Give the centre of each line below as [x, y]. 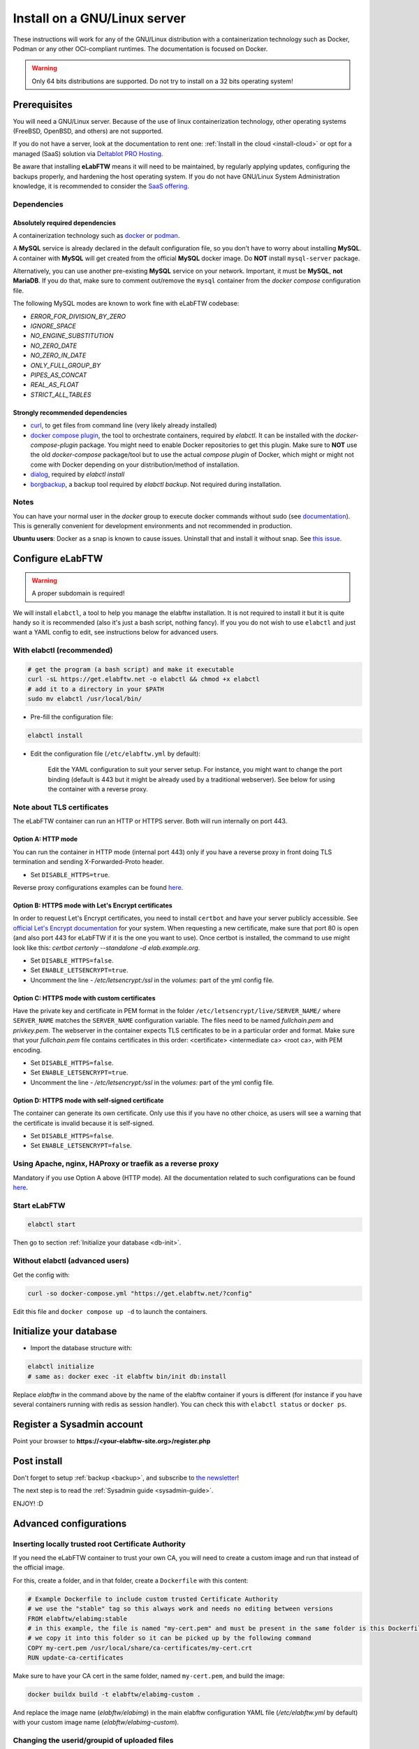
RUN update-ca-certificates [75, 1658]
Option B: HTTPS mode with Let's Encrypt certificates [93, 905]
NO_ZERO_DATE [53, 346]
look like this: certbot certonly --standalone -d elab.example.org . [106, 947]
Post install [38, 1461]
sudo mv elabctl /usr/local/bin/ [85, 699]
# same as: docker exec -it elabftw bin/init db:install [127, 1376]
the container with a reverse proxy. [98, 789]
